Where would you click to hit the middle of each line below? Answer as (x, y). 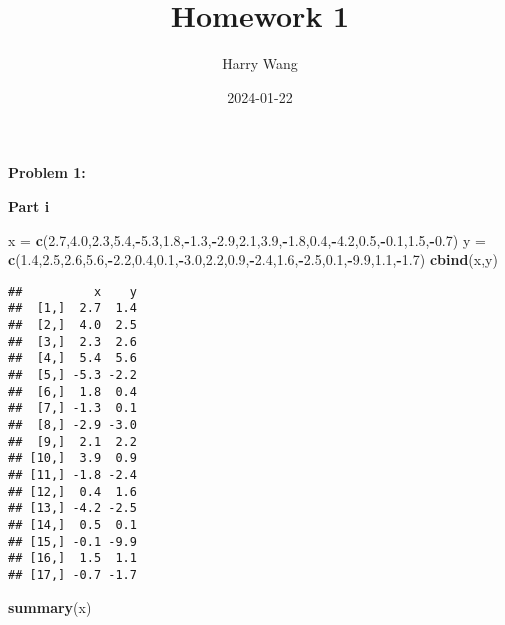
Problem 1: (47, 172)
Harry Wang (260, 63)
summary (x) (50, 606)
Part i (29, 205)
